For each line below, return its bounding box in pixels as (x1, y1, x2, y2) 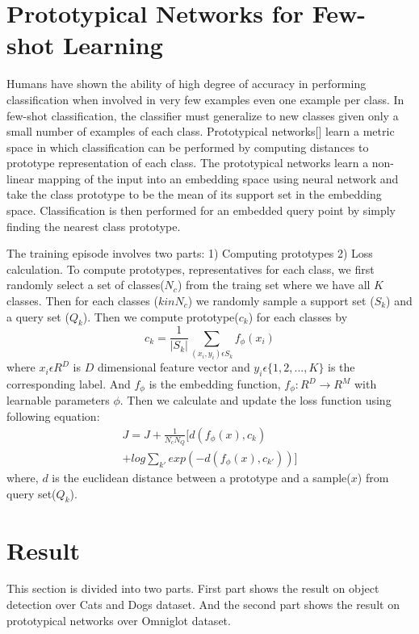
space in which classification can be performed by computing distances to (6, 138, 369, 155)
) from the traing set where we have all (177, 276, 371, 293)
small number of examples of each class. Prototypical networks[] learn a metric (6, 123, 395, 140)
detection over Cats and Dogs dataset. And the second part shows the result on (6, 596, 400, 613)
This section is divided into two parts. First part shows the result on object (6, 580, 379, 597)
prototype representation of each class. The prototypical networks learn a (6, 154, 369, 171)
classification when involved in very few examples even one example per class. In (6, 90, 404, 107)
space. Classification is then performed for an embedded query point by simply (6, 202, 396, 219)
